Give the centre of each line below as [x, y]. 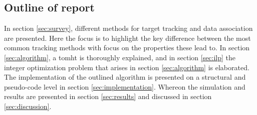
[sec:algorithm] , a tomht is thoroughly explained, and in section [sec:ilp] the [120, 57]
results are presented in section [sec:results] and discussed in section [108, 96]
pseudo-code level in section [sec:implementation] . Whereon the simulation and [125, 86]
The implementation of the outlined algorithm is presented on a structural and [125, 77]
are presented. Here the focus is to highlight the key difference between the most [127, 38]
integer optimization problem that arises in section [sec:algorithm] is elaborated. [127, 67]
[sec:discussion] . [28, 106]
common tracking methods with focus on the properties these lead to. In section [127, 48]
